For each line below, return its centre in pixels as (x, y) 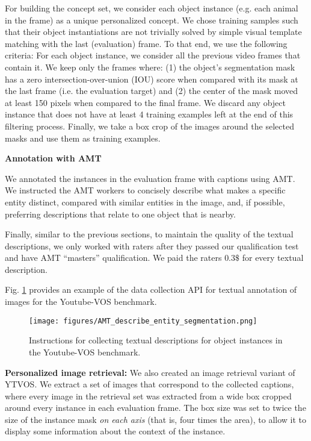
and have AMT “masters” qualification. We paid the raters (113, 258)
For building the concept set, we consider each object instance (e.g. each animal (152, 8)
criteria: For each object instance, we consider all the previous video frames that (153, 55)
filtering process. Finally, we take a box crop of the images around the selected (149, 126)
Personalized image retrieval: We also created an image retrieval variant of (150, 372)
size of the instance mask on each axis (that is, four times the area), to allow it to (156, 419)
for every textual (273, 258)
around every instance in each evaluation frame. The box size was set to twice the (155, 408)
